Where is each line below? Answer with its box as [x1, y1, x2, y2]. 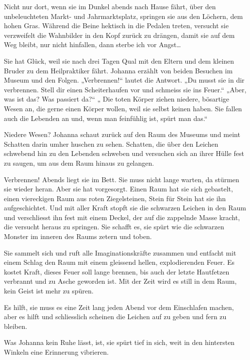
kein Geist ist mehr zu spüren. [4, 286, 94, 296]
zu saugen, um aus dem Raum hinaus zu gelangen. [4, 157, 154, 168]
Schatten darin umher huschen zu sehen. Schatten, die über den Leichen [4, 138, 218, 149]
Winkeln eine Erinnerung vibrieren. [4, 347, 109, 357]
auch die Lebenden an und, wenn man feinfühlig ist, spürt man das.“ [4, 113, 208, 123]
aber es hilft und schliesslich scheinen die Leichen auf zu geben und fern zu [4, 311, 227, 322]
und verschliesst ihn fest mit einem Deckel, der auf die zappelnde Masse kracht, [4, 212, 240, 222]
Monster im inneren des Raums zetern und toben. [4, 231, 152, 241]
